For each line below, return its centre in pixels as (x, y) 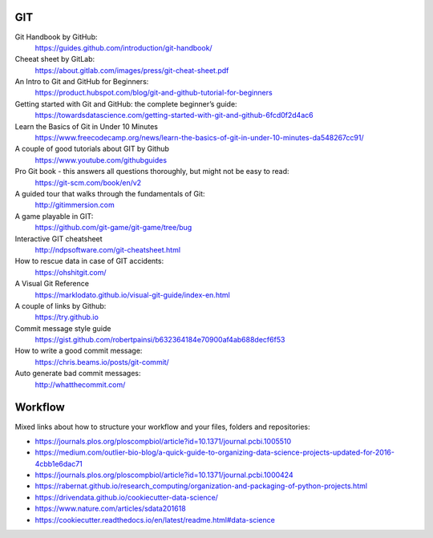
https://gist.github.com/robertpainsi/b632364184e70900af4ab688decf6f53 (160, 340)
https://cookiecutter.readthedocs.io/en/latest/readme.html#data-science (155, 520)
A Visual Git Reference (52, 284)
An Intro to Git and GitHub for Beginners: (82, 82)
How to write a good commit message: (79, 351)
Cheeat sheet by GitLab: (55, 59)
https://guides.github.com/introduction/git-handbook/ (123, 47)
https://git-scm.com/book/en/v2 (88, 182)
